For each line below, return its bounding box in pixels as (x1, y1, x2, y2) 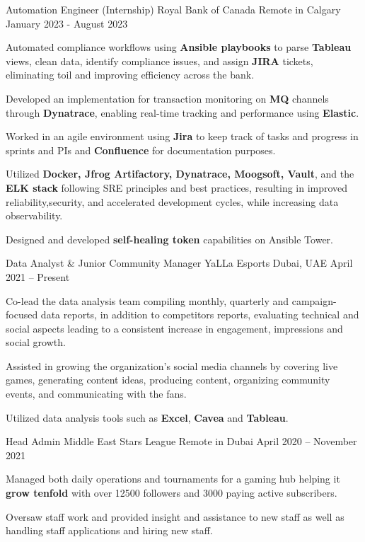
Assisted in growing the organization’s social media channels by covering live (6, 358, 338, 373)
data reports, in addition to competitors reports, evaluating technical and (40, 307, 359, 322)
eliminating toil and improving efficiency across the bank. (6, 67, 255, 82)
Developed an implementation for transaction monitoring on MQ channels (6, 91, 329, 105)
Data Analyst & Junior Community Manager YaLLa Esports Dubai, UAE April (6, 255, 353, 270)
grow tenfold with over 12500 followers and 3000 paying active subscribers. (6, 485, 337, 500)
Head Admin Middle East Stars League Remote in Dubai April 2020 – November (6, 434, 357, 449)
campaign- (291, 293, 337, 308)
